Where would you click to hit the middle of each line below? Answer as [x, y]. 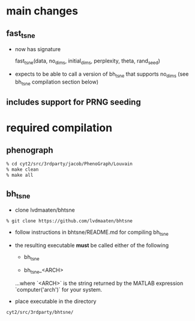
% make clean [22, 170]
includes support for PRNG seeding [73, 102]
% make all [20, 175]
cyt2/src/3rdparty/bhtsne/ [40, 312]
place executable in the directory [55, 301]
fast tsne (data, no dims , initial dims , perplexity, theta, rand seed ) [88, 61]
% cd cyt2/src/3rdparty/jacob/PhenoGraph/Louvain [70, 164]
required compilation [59, 128]
